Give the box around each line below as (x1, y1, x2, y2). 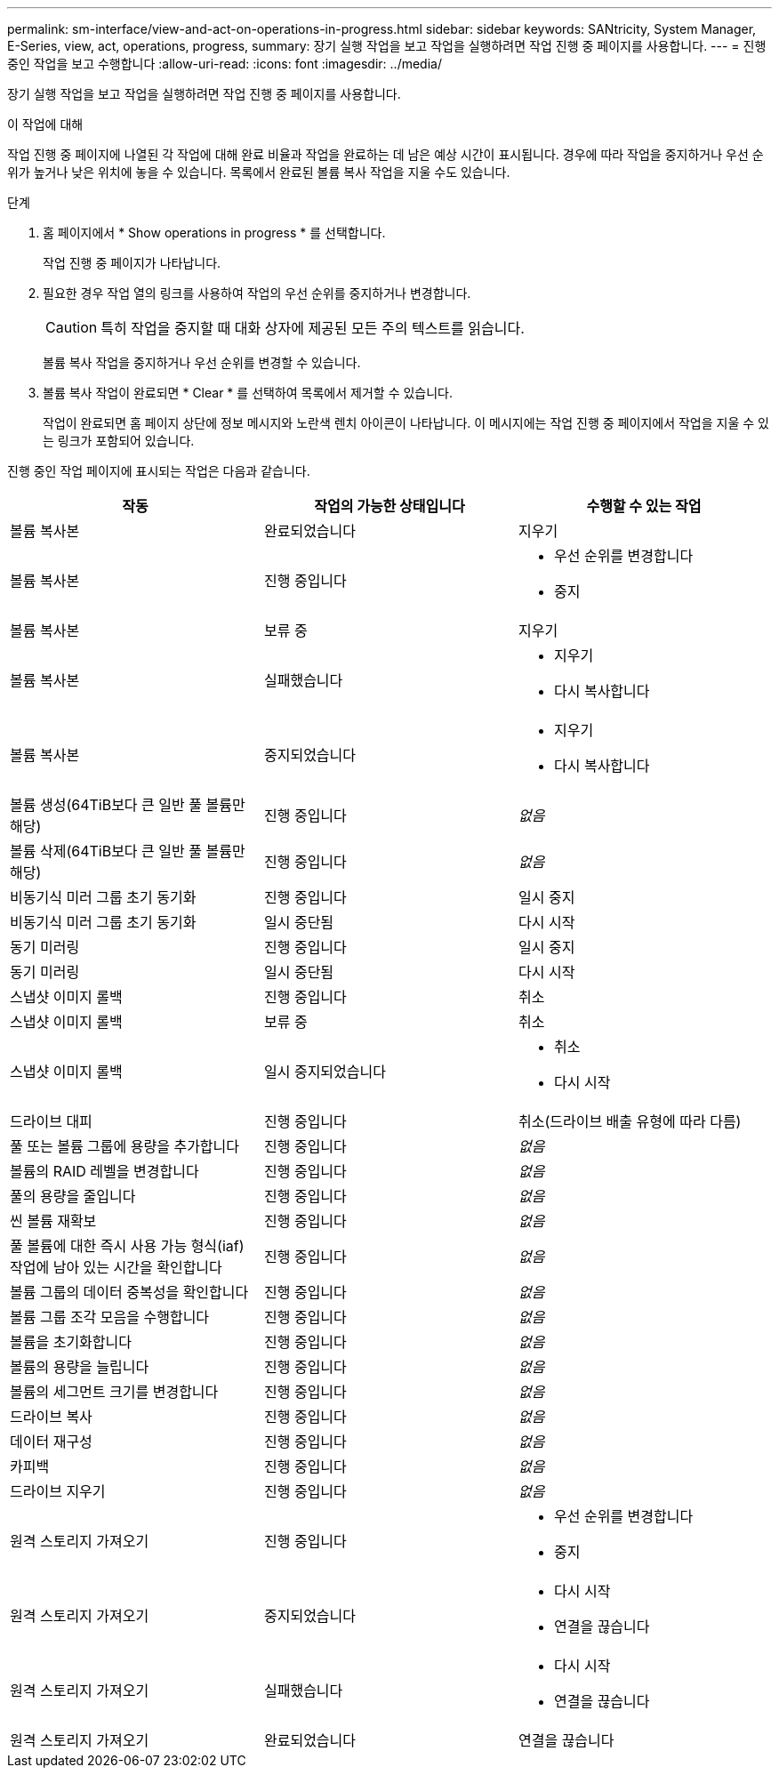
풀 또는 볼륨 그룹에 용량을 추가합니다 (10, 1137, 240, 1155)
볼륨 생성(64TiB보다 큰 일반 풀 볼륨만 (10, 796, 245, 814)
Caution (45, 318, 98, 336)
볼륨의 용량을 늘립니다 (10, 1358, 149, 1376)
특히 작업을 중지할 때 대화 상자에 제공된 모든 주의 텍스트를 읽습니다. (100, 319, 525, 337)
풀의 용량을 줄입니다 (10, 1187, 136, 1205)
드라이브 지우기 (10, 1482, 106, 1500)
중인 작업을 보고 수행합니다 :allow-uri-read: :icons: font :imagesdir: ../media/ (7, 56, 442, 71)
